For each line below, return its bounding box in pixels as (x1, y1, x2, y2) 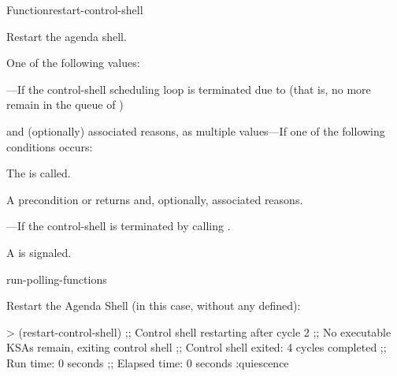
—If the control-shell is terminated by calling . (6, 218, 231, 234)
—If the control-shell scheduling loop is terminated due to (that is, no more (6, 80, 371, 97)
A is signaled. (6, 244, 72, 260)
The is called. (6, 165, 71, 181)
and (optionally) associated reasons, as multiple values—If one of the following (6, 122, 385, 139)
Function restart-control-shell (6, 2, 143, 17)
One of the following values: (6, 54, 140, 71)
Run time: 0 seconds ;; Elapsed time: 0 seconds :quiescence (6, 354, 289, 370)
